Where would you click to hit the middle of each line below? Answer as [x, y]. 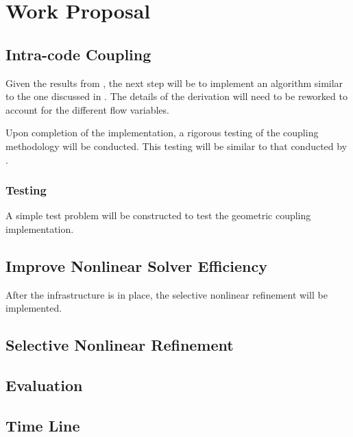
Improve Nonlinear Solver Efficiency [136, 265]
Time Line [43, 425]
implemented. [34, 308]
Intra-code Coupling [78, 54]
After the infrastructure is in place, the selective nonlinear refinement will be [167, 294]
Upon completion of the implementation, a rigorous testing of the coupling [162, 133]
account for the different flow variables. [87, 109]
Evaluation [44, 385]
